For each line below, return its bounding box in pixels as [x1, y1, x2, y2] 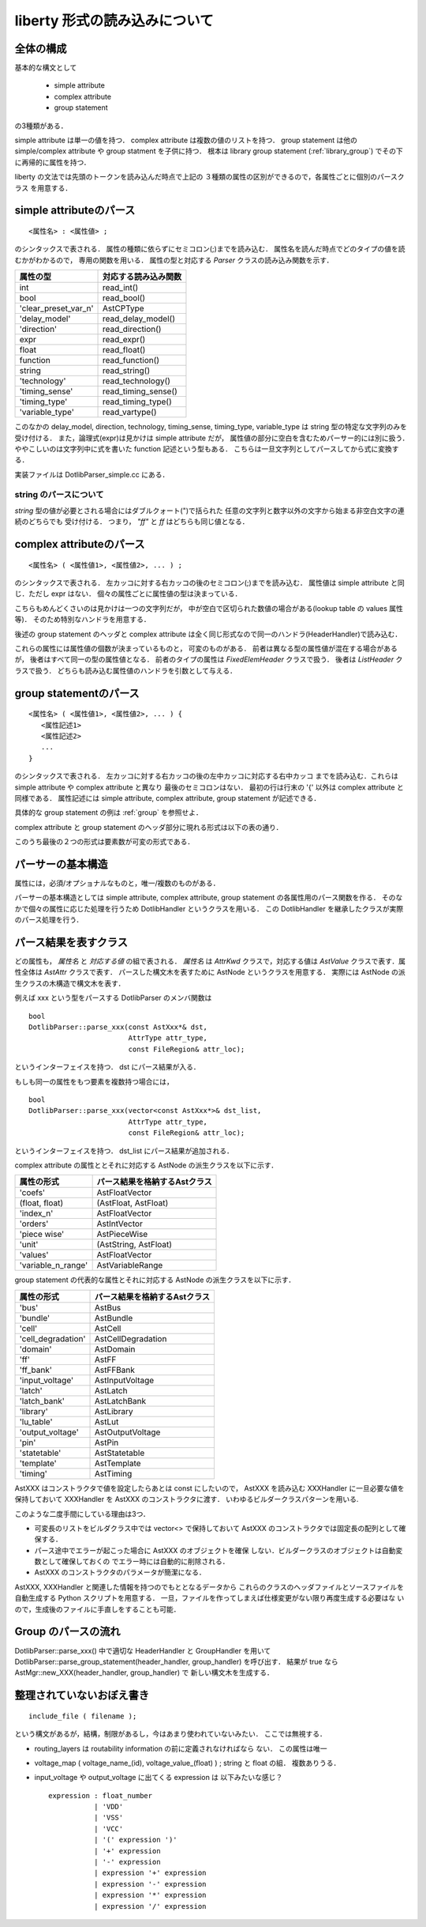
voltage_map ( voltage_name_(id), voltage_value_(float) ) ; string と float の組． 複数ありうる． [34, 1758, 341, 1767]
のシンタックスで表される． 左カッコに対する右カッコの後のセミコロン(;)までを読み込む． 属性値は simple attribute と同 [14, 578, 405, 588]
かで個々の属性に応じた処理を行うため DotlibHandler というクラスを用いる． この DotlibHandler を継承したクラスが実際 [14, 903, 404, 913]
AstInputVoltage [94, 1375, 155, 1386]
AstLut [94, 1416, 119, 1427]
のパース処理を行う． [14, 915, 84, 925]
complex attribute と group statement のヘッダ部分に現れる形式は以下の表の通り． [14, 822, 283, 832]
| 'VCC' [93, 1824, 124, 1833]
